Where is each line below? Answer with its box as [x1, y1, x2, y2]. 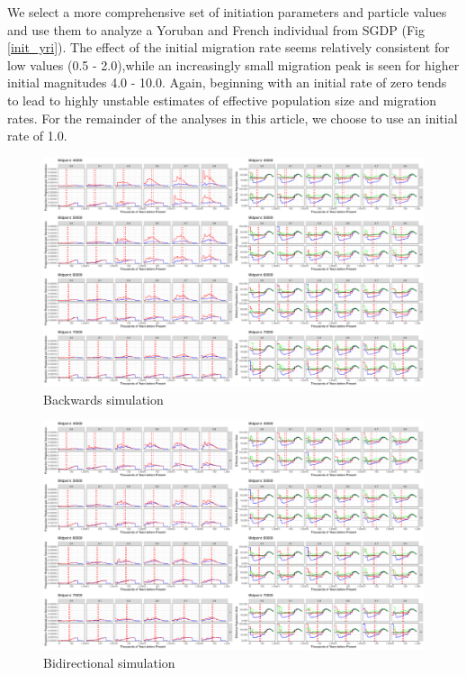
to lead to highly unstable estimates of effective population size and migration [7, 90, 437, 109]
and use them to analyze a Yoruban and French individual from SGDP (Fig [7, 20, 425, 39]
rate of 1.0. [7, 126, 67, 145]
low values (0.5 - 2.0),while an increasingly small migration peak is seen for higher [7, 55, 460, 74]
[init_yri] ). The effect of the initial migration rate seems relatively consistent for [7, 38, 450, 57]
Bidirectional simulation [43, 653, 175, 671]
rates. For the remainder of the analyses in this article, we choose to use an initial [7, 108, 458, 127]
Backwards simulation [43, 389, 164, 408]
